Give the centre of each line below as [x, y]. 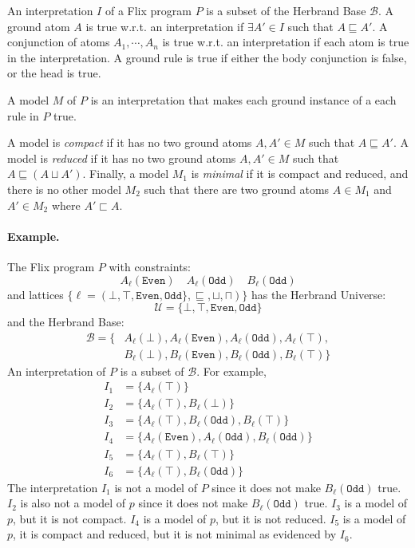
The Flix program [51, 266]
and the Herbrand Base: [66, 322]
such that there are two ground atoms [237, 189]
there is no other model [64, 189]
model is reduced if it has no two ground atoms [122, 158]
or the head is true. [54, 73]
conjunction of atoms [59, 42]
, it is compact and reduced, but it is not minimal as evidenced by [175, 534]
